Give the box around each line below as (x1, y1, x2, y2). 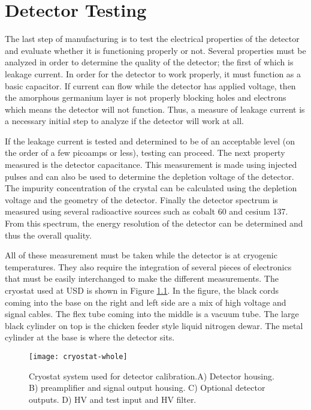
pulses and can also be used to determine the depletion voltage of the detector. (5, 170, 294, 182)
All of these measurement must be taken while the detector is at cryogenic (5, 249, 277, 261)
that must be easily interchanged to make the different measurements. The (5, 272, 279, 285)
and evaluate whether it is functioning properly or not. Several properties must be (5, 44, 306, 56)
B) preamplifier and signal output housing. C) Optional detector (29, 381, 265, 394)
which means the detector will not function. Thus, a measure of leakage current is (5, 103, 305, 115)
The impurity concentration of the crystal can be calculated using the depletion (5, 182, 297, 194)
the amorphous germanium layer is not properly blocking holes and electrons (5, 91, 286, 104)
